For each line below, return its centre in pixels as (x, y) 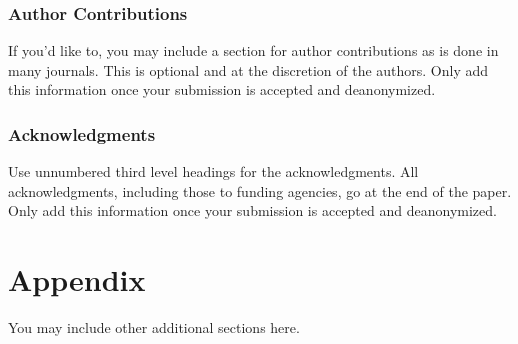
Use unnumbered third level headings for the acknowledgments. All (213, 171)
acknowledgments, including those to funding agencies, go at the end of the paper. (260, 190)
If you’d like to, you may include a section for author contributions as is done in (253, 50)
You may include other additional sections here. (154, 327)
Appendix (77, 279)
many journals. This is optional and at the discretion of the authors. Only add (248, 69)
